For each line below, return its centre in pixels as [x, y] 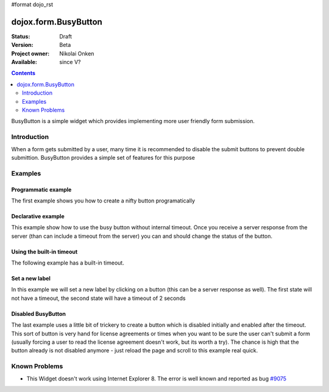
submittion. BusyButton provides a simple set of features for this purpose [103, 157]
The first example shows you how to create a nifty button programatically [103, 201]
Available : [24, 62]
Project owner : [30, 53]
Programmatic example [41, 190]
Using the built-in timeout [44, 251]
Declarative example [38, 216]
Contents [23, 73]
